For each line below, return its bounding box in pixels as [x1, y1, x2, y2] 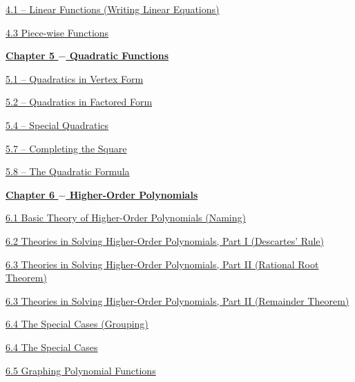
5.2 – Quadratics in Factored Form [6, 94, 153, 109]
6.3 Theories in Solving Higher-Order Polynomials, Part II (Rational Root [6, 257, 319, 271]
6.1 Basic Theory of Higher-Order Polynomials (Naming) [6, 210, 246, 225]
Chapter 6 [6, 187, 55, 201]
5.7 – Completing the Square [6, 141, 127, 155]
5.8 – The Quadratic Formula [6, 164, 130, 179]
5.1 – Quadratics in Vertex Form [6, 71, 144, 86]
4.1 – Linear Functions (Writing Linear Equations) [6, 2, 220, 16]
